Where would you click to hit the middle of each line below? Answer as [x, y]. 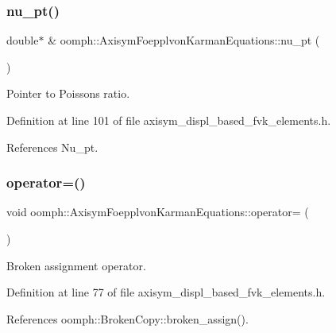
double [23, 40]
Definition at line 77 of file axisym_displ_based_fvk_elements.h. [166, 292]
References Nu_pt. [52, 147]
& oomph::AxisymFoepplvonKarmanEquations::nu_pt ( [184, 40]
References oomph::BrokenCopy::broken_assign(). [127, 318]
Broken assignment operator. [76, 265]
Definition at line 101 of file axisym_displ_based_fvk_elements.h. [169, 120]
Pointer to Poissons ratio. [68, 93]
